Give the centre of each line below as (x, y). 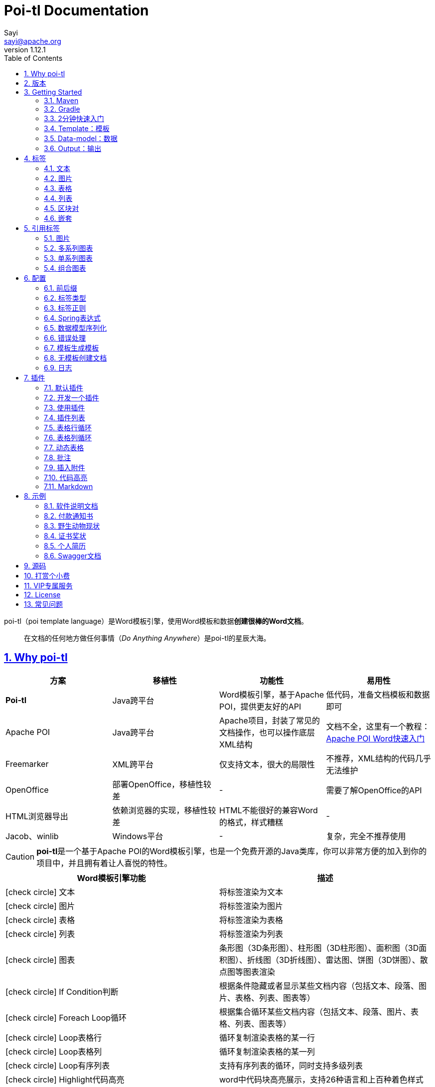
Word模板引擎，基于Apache (272, 694)
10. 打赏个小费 (47, 575)
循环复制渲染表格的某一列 (267, 1051)
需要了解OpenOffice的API (374, 790)
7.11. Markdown (69, 486)
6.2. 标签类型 (65, 298)
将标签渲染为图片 (251, 906)
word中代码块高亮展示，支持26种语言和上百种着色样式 (321, 1079)
